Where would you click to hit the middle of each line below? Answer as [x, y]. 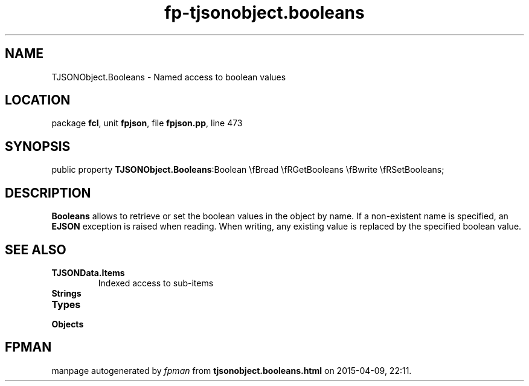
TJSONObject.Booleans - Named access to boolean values [169, 77]
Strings [66, 293]
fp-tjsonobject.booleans [264, 13]
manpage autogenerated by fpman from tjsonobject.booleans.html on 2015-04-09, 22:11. [232, 370]
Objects [68, 324]
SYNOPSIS [38, 146]
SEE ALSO [36, 249]
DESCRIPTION [48, 193]
